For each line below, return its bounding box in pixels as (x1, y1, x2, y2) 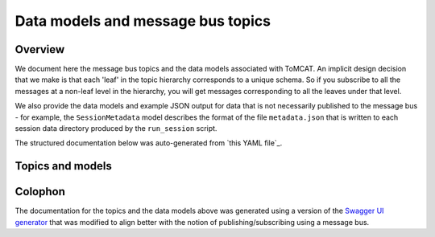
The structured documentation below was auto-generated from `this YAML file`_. (14, 138, 283, 148)
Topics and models (14, 159, 112, 173)
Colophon (14, 185, 66, 198)
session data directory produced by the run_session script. (14, 124, 217, 133)
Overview (14, 43, 65, 56)
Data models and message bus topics (14, 12, 271, 30)
